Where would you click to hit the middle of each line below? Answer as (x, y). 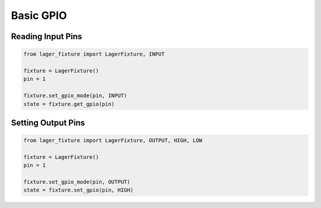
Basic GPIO (39, 15)
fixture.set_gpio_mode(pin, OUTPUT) (77, 182)
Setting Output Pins (48, 122)
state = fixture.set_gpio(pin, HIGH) (78, 190)
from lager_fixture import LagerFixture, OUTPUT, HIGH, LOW (113, 140)
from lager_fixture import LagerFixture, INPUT (94, 54)
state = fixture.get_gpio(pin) (69, 104)
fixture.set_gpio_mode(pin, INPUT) (75, 96)
